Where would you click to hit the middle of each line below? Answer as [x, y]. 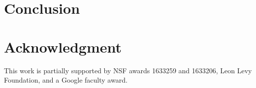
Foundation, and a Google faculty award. [66, 80]
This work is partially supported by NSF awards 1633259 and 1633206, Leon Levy [128, 70]
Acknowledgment [63, 46]
